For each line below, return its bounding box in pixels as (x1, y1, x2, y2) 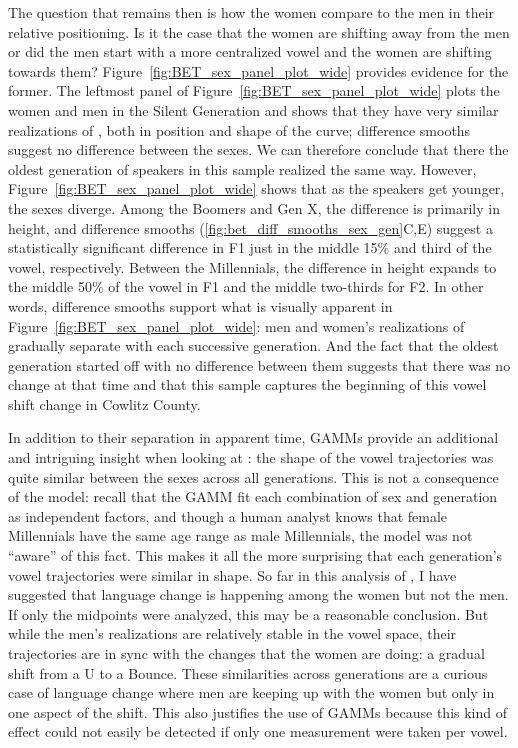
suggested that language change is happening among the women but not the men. (8, 584, 509, 605)
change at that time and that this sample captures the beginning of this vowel (8, 374, 487, 395)
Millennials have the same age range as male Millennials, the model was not (8, 525, 473, 546)
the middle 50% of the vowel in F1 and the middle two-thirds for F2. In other (8, 276, 484, 297)
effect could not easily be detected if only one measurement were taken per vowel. (8, 721, 508, 742)
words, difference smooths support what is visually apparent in (8, 295, 393, 316)
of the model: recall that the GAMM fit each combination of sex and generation (8, 486, 498, 507)
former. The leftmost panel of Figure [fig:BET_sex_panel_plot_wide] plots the (8, 80, 500, 101)
